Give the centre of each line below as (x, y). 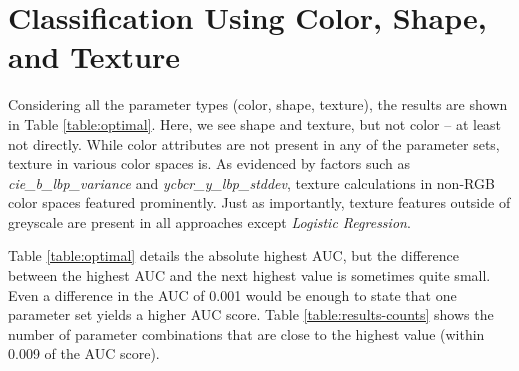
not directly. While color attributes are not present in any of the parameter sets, (254, 143)
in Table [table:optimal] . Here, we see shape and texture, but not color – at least (255, 123)
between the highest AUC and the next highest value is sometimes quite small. (249, 275)
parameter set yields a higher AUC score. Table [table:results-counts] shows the (251, 314)
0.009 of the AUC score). (84, 353)
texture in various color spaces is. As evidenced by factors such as (209, 163)
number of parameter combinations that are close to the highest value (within (246, 333)
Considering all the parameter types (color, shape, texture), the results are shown (258, 104)
